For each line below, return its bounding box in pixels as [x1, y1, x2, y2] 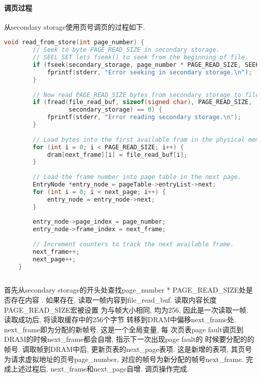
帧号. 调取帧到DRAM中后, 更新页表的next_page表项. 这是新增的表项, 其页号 [4, 343, 252, 354]
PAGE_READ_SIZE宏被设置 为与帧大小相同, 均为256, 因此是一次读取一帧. [4, 304, 248, 315]
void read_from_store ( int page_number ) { [4, 39, 145, 46]
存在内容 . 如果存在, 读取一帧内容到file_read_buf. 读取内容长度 [11, 294, 217, 305]
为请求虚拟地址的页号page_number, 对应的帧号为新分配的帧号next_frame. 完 [4, 353, 253, 364]
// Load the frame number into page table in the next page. [33, 173, 241, 181]
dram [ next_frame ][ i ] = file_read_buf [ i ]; [47, 151, 188, 158]
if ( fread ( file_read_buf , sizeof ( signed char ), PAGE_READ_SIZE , [33, 99, 252, 106]
